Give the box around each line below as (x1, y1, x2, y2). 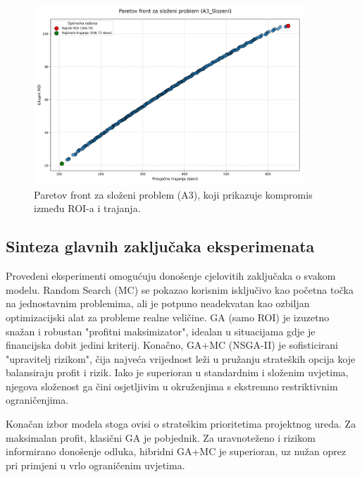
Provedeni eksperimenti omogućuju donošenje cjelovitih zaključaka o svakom (6, 268, 336, 283)
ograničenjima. (6, 392, 69, 407)
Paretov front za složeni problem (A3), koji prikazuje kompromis (34, 187, 313, 202)
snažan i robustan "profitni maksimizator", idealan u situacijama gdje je (6, 323, 316, 338)
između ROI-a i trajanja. (34, 201, 141, 216)
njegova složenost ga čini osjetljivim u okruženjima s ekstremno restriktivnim (6, 378, 338, 393)
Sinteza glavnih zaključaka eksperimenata (6, 235, 315, 257)
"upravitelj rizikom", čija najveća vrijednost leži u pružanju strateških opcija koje (6, 351, 356, 366)
